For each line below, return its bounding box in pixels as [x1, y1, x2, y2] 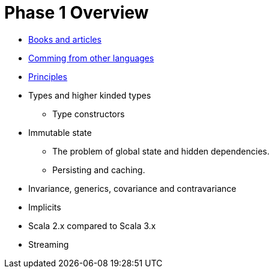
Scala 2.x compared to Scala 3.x [28, 220, 156, 231]
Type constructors [52, 108, 125, 119]
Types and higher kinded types [28, 90, 151, 100]
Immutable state [28, 127, 92, 138]
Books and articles [28, 34, 102, 44]
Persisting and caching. [52, 164, 145, 175]
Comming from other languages [28, 52, 154, 63]
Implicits [28, 201, 61, 212]
